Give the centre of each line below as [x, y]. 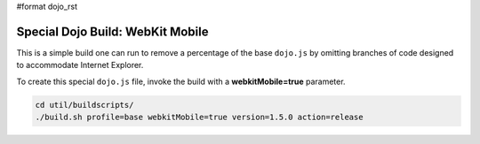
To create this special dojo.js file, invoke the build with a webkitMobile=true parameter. [181, 81]
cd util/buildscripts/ [84, 105]
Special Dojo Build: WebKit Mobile [112, 31]
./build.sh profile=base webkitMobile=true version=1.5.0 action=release [199, 117]
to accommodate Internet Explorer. [80, 65]
